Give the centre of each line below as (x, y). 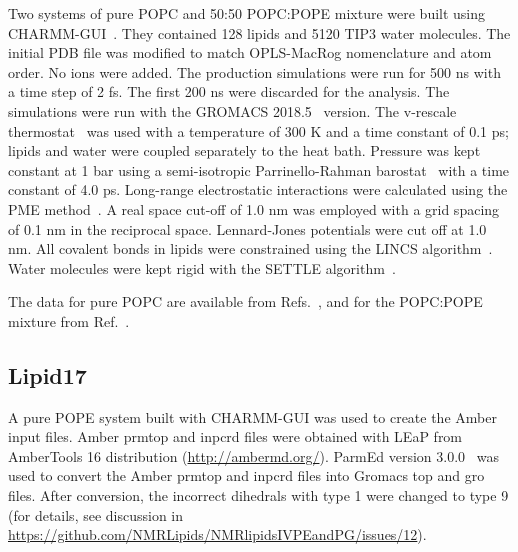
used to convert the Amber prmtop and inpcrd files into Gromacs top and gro (246, 475)
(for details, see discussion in (96, 514)
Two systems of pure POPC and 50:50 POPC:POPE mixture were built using (247, 13)
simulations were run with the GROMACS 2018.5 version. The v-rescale (232, 110)
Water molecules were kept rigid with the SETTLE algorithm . (202, 267)
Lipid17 (47, 374)
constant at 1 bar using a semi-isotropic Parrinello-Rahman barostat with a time (259, 169)
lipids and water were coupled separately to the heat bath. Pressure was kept (244, 150)
